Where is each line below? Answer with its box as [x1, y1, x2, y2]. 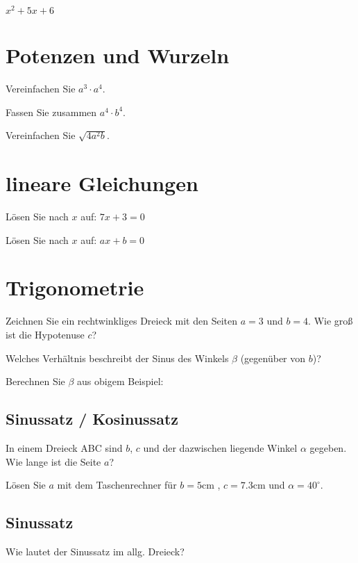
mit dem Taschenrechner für [57, 478, 177, 492]
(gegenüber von [240, 350, 306, 365]
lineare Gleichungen [6, 169, 198, 197]
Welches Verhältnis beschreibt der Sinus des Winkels [6, 350, 229, 365]
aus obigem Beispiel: [77, 374, 164, 389]
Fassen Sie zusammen [6, 104, 97, 119]
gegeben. [309, 441, 347, 455]
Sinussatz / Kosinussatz [6, 408, 179, 430]
